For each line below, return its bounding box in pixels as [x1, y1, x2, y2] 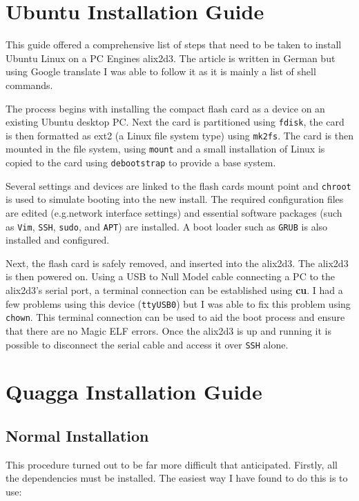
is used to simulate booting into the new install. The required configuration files [6, 192, 344, 206]
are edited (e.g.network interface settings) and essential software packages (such [6, 205, 342, 219]
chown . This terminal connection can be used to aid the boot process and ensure [6, 310, 345, 324]
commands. [6, 77, 53, 92]
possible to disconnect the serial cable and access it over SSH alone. [6, 337, 289, 351]
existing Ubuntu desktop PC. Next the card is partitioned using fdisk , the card [6, 115, 345, 129]
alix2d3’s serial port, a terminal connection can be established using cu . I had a [6, 283, 343, 297]
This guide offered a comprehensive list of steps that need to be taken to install [6, 37, 342, 52]
